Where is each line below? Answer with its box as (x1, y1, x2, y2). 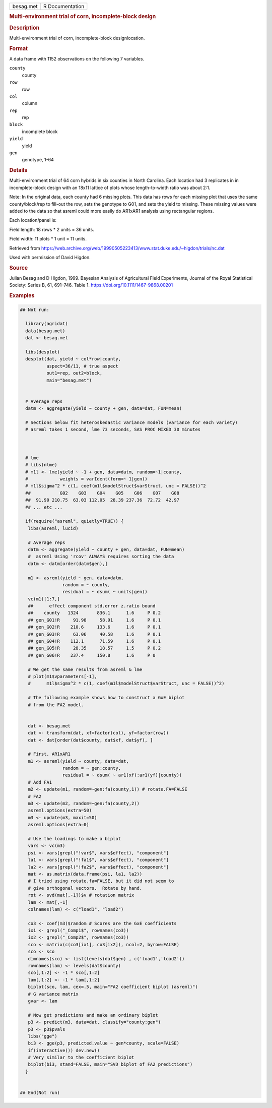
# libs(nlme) (25, 462, 57, 468)
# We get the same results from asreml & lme (28, 666, 143, 672)
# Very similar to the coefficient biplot (28, 1055, 134, 1061)
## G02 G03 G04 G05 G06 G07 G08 (25, 490, 180, 496)
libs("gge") (28, 1033, 57, 1039)
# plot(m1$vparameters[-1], (28, 673, 98, 679)
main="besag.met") (46, 377, 92, 383)
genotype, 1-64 (22, 157, 54, 163)
